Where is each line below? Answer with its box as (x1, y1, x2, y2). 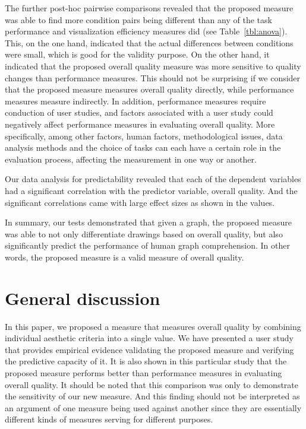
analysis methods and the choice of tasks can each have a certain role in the (5, 141, 281, 154)
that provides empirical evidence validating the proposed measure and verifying (5, 343, 294, 355)
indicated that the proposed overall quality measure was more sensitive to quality (5, 59, 301, 72)
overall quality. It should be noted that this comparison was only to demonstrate (5, 378, 299, 390)
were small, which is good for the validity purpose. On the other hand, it (5, 48, 270, 61)
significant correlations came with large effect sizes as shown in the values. (5, 196, 275, 208)
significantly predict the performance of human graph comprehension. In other (5, 239, 290, 252)
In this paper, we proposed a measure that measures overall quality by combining (5, 320, 301, 332)
